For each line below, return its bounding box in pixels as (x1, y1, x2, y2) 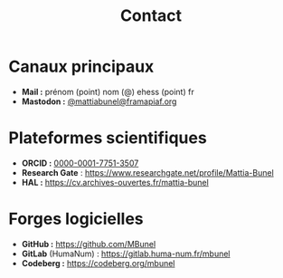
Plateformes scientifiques (8, 128, 207, 149)
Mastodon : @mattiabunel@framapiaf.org (21, 96, 177, 107)
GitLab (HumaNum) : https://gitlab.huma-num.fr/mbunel (21, 248, 231, 259)
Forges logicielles (8, 209, 144, 229)
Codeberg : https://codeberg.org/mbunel (21, 257, 175, 268)
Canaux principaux (8, 56, 155, 77)
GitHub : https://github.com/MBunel (21, 238, 156, 249)
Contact (119, 5, 183, 26)
